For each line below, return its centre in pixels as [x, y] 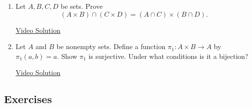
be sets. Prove [82, 6]
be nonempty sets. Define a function [111, 46]
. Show [67, 56]
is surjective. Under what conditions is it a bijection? [168, 56]
